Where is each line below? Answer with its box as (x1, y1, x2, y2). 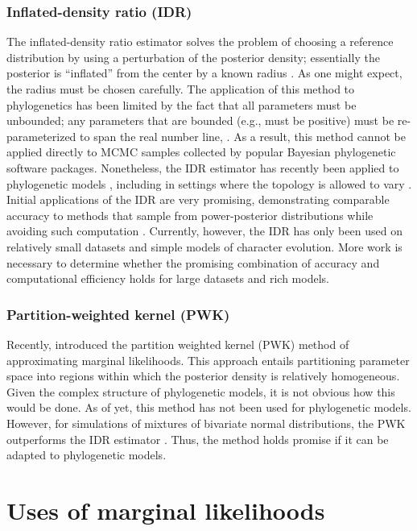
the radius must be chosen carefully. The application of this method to (6, 81, 355, 97)
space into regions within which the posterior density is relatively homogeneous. (6, 367, 400, 384)
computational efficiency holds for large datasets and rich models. (6, 270, 329, 287)
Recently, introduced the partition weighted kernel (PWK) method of (6, 335, 349, 352)
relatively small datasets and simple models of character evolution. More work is (6, 238, 403, 255)
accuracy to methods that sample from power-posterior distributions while (6, 206, 374, 223)
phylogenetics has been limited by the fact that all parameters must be (6, 96, 357, 113)
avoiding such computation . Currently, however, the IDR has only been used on (6, 222, 403, 239)
